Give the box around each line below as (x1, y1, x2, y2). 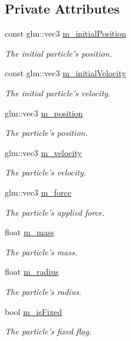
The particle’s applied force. (5, 206, 104, 218)
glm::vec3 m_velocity (5, 146, 82, 158)
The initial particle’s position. (5, 47, 112, 59)
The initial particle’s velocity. (5, 86, 111, 99)
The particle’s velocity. (5, 166, 86, 178)
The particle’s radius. (5, 285, 81, 297)
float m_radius (5, 265, 59, 278)
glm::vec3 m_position (5, 106, 83, 119)
